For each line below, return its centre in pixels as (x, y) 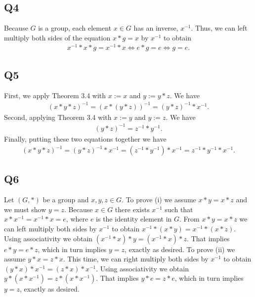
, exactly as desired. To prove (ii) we (180, 249)
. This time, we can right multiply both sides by (136, 259)
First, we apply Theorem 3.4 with (55, 95)
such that (179, 209)
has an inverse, (156, 28)
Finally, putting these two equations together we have (85, 138)
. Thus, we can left (219, 28)
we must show (25, 209)
